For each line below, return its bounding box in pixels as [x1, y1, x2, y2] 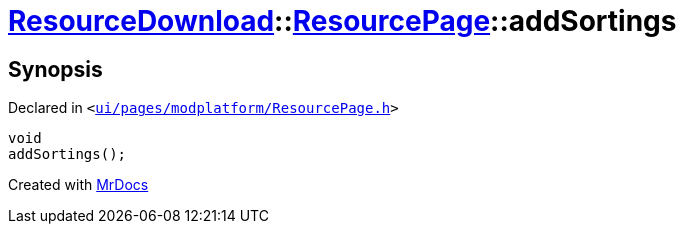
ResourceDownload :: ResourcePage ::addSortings [8, 4, 677, 38]
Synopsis [8, 56, 103, 82]
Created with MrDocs [8, 176, 149, 194]
